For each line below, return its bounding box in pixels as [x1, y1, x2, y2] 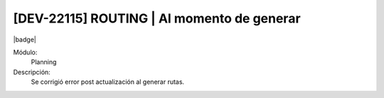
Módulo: [13, 48, 38, 56]
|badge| [13, 35, 37, 44]
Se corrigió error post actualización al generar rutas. [31, 78, 185, 86]
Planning [31, 58, 57, 66]
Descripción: [13, 68, 51, 76]
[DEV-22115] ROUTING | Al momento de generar [13, 11, 302, 26]
